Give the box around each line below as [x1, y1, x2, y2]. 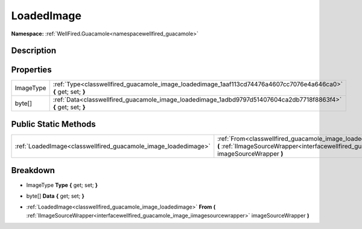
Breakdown [11, 165, 56, 176]
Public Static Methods [11, 119, 96, 129]
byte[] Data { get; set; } [26, 192, 84, 200]
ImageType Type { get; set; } [26, 181, 98, 189]
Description [11, 46, 57, 56]
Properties [11, 65, 52, 75]
